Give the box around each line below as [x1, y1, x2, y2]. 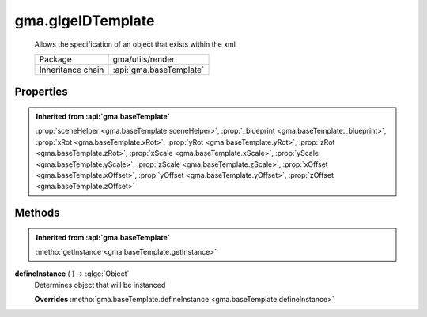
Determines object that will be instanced [34, 280, 166, 289]
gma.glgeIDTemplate [14, 12, 155, 29]
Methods [14, 206, 60, 220]
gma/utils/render [112, 54, 176, 65]
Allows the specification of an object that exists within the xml [34, 40, 236, 49]
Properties [14, 85, 68, 99]
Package [39, 54, 72, 65]
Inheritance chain [39, 64, 104, 75]
